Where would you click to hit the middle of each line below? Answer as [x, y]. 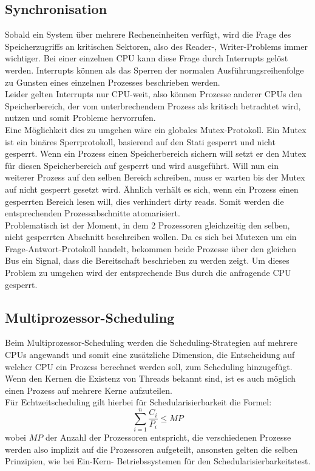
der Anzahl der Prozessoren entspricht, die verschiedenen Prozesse [168, 437]
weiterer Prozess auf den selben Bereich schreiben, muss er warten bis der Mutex [155, 177]
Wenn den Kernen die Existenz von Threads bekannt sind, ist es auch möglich [150, 378]
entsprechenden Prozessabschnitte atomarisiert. [93, 213]
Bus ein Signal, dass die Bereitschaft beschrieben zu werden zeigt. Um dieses [147, 260]
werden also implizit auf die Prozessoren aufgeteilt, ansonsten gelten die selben [151, 449]
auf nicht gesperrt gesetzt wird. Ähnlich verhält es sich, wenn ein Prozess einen [152, 189]
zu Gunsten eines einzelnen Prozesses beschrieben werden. [113, 82]
